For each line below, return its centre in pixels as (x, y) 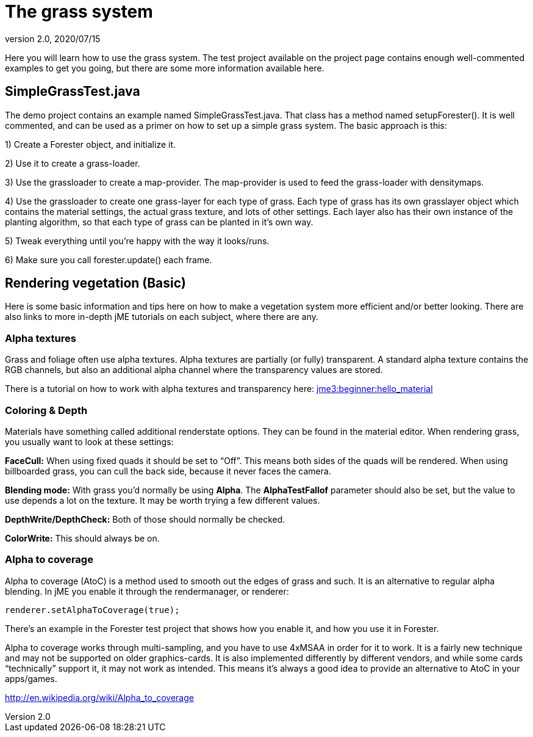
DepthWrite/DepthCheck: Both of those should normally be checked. (145, 519)
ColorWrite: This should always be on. (82, 538)
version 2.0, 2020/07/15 (53, 38)
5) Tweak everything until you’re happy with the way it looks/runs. (137, 241)
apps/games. (31, 678)
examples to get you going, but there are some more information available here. (165, 68)
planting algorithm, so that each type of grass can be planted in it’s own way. (159, 222)
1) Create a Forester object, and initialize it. (91, 144)
